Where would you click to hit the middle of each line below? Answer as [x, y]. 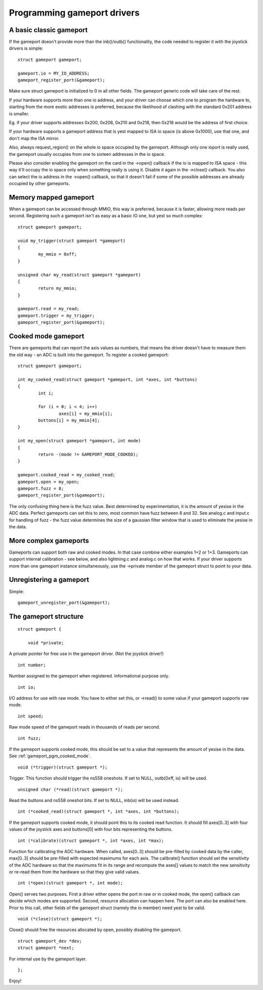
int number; [32, 665]
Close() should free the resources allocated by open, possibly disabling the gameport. [95, 930]
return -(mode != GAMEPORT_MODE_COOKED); [88, 455]
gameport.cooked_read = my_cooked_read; [66, 475]
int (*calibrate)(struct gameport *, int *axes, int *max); [91, 841]
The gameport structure [46, 616]
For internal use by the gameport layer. [48, 959]
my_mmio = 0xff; [57, 254]
